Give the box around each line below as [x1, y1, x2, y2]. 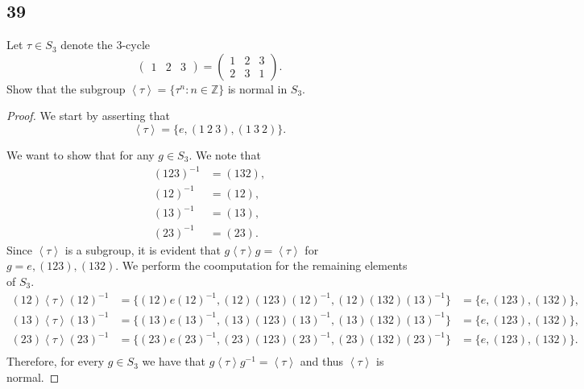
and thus [300, 353, 344, 370]
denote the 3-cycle [60, 36, 151, 53]
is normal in [227, 80, 288, 97]
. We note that [188, 146, 261, 163]
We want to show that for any [6, 146, 155, 163]
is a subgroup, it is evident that [64, 241, 221, 258]
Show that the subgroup [6, 80, 126, 97]
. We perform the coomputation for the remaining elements [115, 257, 408, 274]
